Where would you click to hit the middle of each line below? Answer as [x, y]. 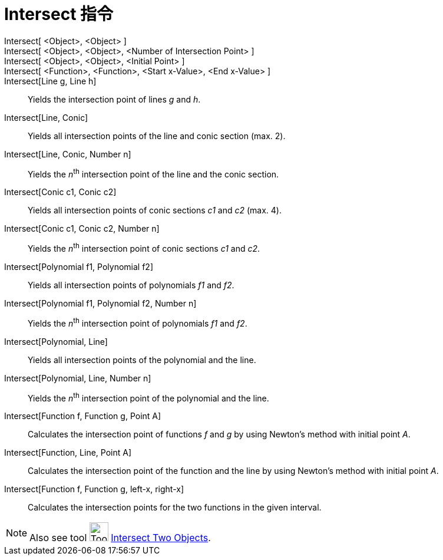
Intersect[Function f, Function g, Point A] [83, 416]
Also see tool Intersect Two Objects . [120, 538]
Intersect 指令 [59, 14]
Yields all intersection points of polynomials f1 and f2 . [131, 285]
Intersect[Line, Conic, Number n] [68, 154]
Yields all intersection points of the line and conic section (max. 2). [157, 136]
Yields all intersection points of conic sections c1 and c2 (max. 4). [155, 210]
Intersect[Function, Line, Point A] [68, 453]
